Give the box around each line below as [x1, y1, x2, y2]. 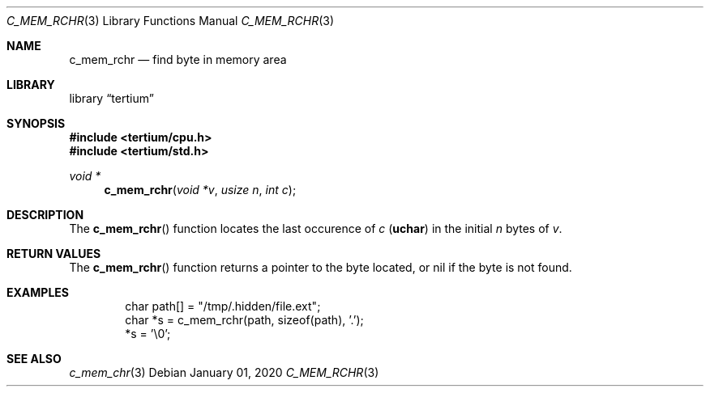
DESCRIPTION [6, 208, 84, 222]
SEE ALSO [6, 352, 62, 366]
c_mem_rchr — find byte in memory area [69, 53, 287, 66]
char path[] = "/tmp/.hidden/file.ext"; [125, 299, 321, 313]
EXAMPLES [6, 285, 69, 299]
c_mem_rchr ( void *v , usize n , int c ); [104, 183, 297, 196]
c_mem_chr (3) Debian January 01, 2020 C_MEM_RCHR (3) [69, 366, 379, 379]
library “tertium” [69, 91, 154, 105]
